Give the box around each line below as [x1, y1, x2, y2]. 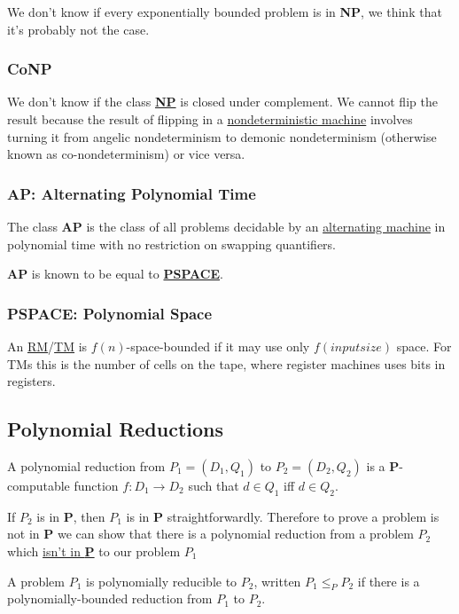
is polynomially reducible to [86, 571, 237, 590]
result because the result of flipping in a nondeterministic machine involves [7, 110, 413, 128]
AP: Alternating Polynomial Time [7, 182, 256, 204]
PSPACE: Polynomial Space [7, 302, 213, 324]
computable [7, 476, 70, 494]
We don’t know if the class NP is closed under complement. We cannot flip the [7, 92, 438, 111]
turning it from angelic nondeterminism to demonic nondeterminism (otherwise [7, 127, 437, 146]
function [74, 476, 119, 494]
